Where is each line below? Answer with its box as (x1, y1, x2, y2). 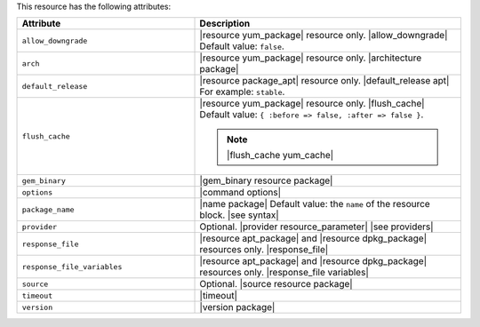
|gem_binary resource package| (199, 174, 333, 187)
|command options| (199, 187, 282, 199)
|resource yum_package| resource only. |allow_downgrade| (199, 29, 448, 42)
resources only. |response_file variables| (199, 267, 369, 279)
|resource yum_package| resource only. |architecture (199, 52, 422, 64)
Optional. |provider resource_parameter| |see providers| (199, 220, 435, 233)
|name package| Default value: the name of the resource (199, 198, 430, 211)
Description (199, 18, 251, 30)
